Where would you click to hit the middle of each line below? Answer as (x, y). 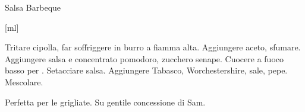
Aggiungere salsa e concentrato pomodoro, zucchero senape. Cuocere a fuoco (144, 58)
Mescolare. (24, 81)
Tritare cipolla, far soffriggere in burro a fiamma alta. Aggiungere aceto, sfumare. (153, 47)
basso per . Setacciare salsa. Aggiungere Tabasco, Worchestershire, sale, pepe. (146, 70)
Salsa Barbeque (33, 7)
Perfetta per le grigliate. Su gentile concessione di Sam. (105, 102)
